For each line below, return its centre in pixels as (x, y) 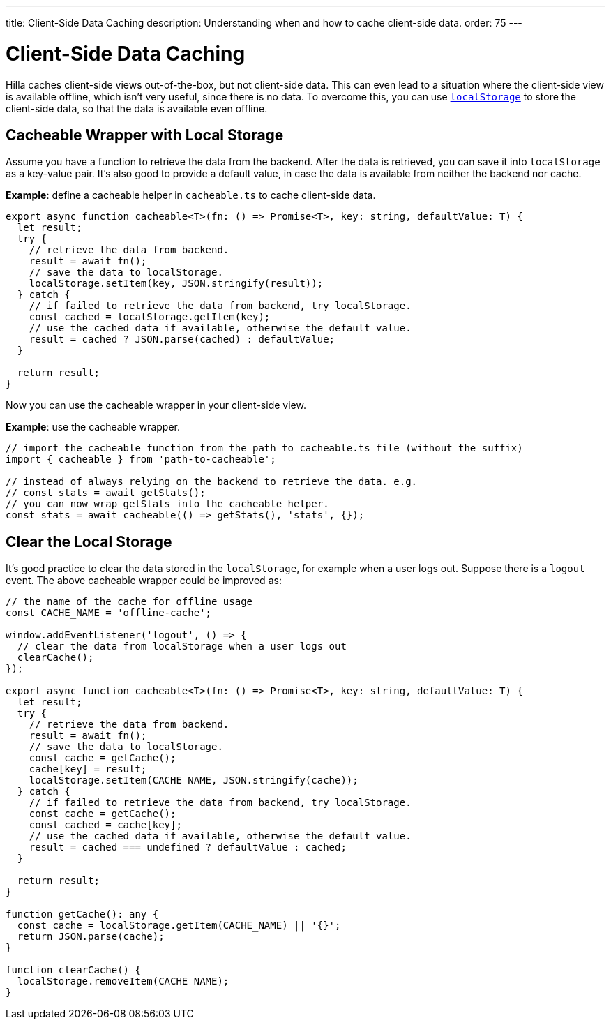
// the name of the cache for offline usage (129, 602)
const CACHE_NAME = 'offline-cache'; (109, 613)
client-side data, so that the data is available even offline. (137, 108)
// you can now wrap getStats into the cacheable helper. (167, 504)
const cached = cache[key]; (105, 825)
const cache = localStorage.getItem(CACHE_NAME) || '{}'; (179, 926)
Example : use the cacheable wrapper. (93, 427)
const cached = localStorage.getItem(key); (150, 317)
